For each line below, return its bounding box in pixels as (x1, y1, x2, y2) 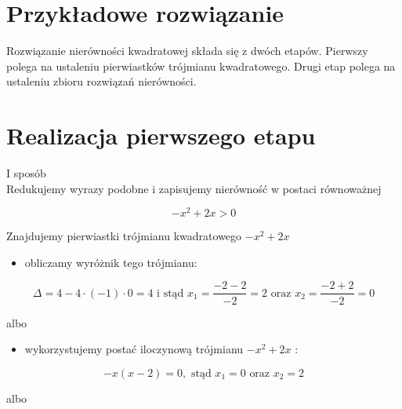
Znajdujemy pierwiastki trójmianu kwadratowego (6, 228, 242, 244)
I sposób (6, 165, 46, 181)
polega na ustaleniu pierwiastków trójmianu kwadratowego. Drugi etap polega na (6, 57, 396, 74)
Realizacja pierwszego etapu (6, 119, 316, 152)
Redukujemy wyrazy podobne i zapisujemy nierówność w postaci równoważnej (6, 180, 382, 196)
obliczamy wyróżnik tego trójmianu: (24, 254, 197, 270)
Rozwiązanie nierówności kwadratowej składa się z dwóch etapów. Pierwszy (6, 42, 368, 59)
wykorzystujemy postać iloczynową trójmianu (24, 341, 244, 357)
